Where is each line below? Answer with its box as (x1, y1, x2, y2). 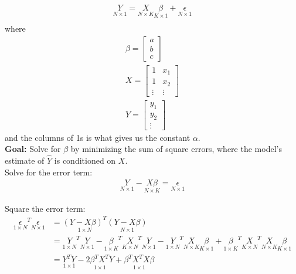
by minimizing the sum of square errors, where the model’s (70, 143, 282, 155)
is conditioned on (54, 154, 116, 167)
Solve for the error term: (5, 165, 93, 178)
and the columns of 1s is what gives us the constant (5, 131, 190, 143)
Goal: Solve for (5, 143, 61, 155)
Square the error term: (5, 202, 86, 214)
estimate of (5, 154, 45, 167)
